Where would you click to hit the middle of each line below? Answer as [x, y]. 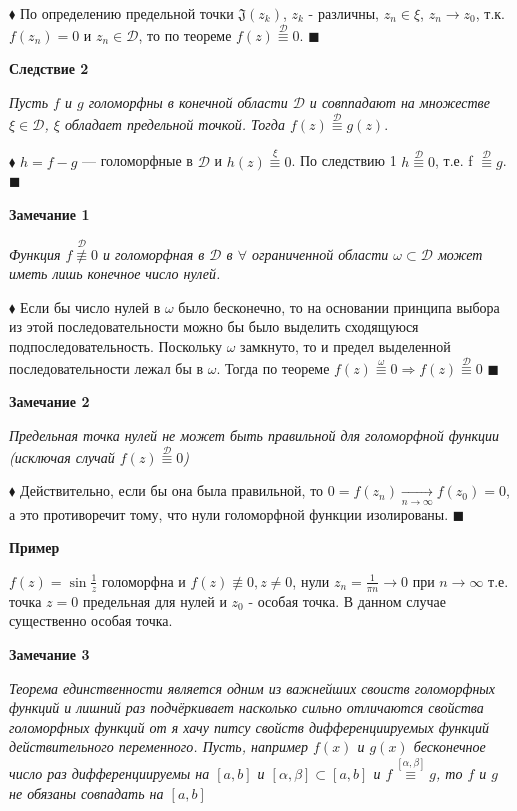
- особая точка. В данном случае [347, 600]
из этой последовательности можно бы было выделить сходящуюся [214, 326]
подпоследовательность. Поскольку [116, 346]
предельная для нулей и [154, 600]
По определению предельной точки [126, 13]
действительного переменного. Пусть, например [159, 746]
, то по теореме [185, 34]
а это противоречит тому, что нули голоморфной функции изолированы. [229, 513]
